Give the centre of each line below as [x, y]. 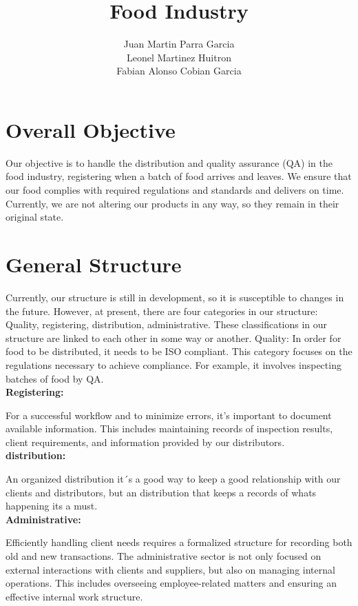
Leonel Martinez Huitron [179, 57]
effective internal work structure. [74, 596]
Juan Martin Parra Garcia [179, 44]
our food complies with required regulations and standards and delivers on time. [175, 190]
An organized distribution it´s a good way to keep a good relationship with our [173, 479]
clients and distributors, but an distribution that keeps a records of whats [161, 492]
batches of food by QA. [55, 378]
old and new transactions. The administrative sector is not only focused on [164, 556]
